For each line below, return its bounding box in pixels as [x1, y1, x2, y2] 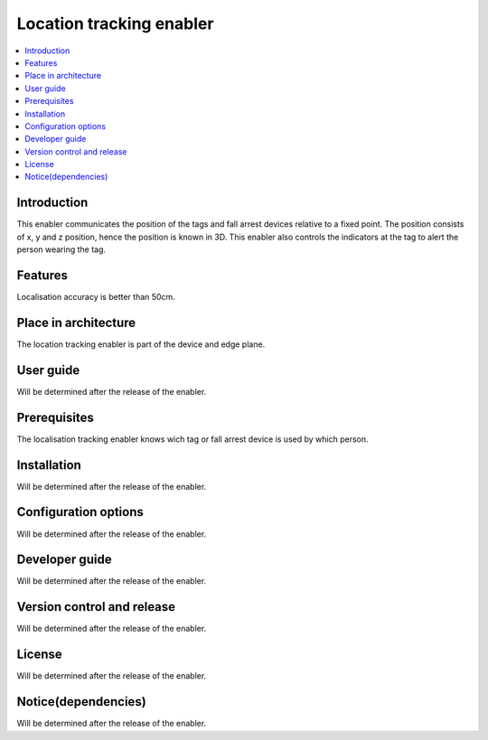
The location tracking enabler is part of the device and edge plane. [16, 339, 266, 350]
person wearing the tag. [16, 244, 107, 255]
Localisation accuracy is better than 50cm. [16, 292, 175, 303]
